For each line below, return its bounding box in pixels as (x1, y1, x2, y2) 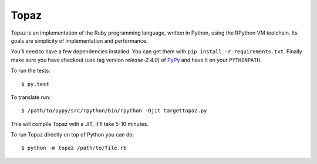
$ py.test (21, 81, 49, 87)
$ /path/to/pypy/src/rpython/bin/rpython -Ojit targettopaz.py (21, 107, 207, 114)
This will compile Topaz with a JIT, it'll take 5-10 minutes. (11, 120, 149, 127)
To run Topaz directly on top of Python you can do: (11, 131, 134, 138)
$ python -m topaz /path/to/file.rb (21, 145, 127, 152)
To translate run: (11, 94, 51, 101)
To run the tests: (11, 67, 50, 74)
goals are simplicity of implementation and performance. (11, 37, 148, 44)
